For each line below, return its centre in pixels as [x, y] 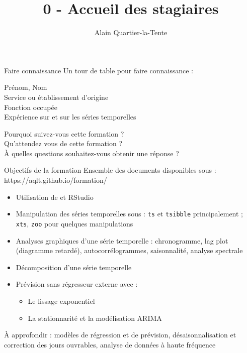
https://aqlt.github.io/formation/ [56, 180]
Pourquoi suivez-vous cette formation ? [64, 133]
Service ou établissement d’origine [56, 97]
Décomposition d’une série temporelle [74, 267]
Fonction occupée [31, 107]
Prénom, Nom [26, 87]
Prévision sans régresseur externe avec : [77, 284]
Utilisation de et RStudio [55, 197]
